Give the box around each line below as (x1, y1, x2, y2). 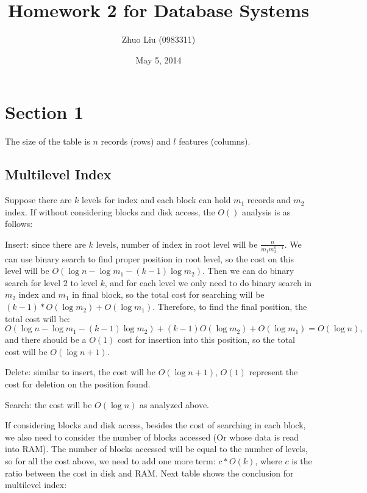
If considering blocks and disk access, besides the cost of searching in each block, (5, 419, 306, 431)
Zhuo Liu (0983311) (121, 33, 196, 46)
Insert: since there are (5, 237, 86, 250)
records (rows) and (101, 135, 171, 148)
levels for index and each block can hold (82, 193, 231, 206)
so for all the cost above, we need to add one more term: (5, 455, 216, 467)
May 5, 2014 (135, 53, 182, 66)
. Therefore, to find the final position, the (152, 300, 307, 313)
